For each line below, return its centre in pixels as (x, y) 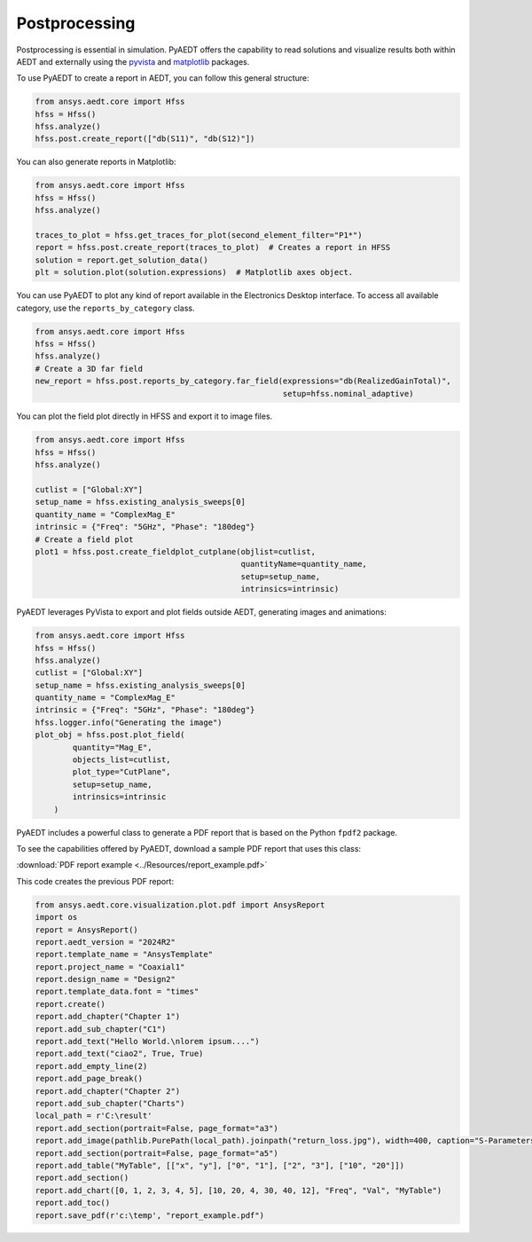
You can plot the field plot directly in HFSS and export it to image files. (145, 416)
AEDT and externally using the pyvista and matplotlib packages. (133, 61)
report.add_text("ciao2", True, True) (119, 1054)
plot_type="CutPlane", (122, 772)
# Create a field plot (84, 539)
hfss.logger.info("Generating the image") (129, 722)
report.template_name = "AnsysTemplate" (124, 955)
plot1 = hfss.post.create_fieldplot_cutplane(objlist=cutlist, (176, 551)
